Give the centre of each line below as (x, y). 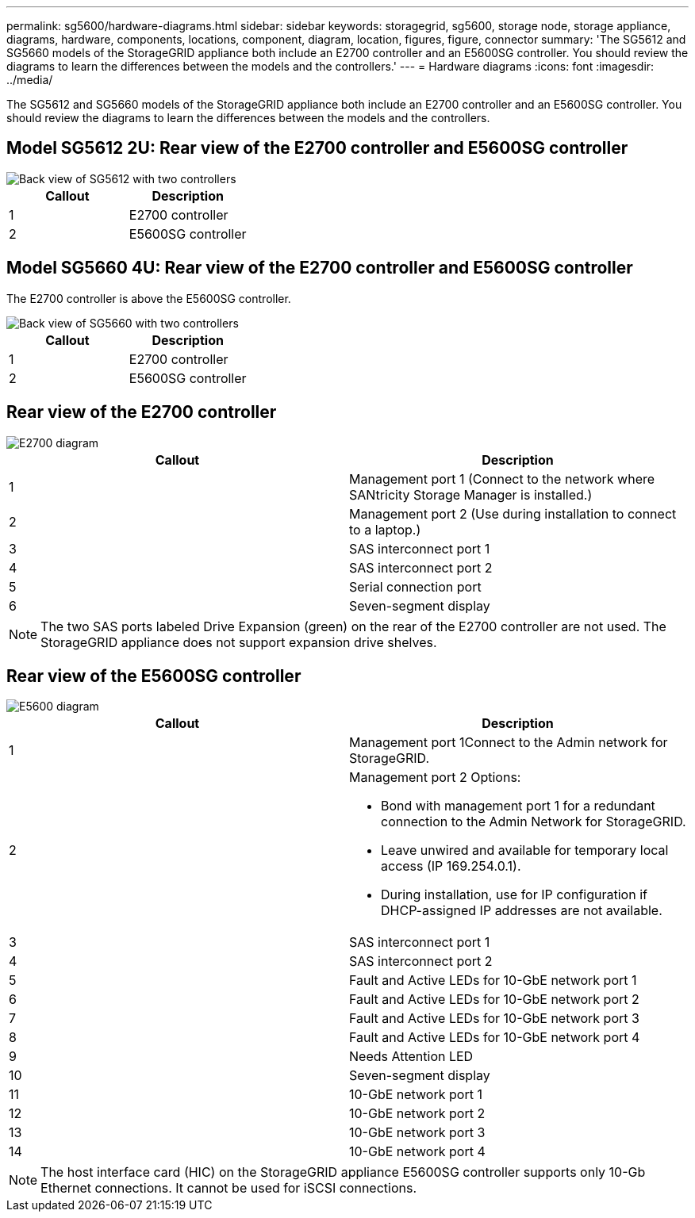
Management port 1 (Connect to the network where (502, 479)
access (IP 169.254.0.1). (451, 866)
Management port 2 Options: (435, 778)
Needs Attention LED (411, 1057)
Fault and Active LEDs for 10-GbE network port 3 (494, 1019)
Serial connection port (415, 586)
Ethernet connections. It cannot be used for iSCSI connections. (229, 1188)
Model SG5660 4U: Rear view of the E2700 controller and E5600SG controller (320, 268)
